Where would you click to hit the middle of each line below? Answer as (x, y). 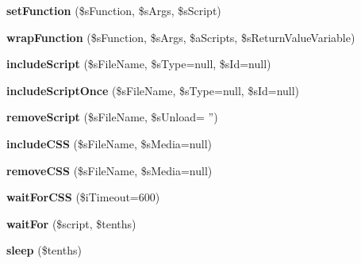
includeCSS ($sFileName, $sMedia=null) (109, 143)
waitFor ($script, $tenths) (71, 223)
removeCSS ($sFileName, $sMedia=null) (109, 170)
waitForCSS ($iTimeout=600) (83, 197)
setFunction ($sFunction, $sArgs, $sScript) (114, 10)
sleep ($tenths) (44, 250)
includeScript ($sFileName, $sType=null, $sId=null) (139, 64)
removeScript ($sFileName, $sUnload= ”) (112, 117)
